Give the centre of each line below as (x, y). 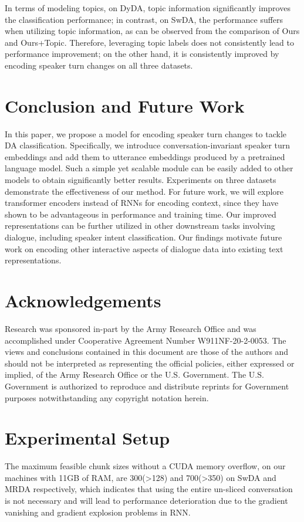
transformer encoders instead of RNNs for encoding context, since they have (142, 203)
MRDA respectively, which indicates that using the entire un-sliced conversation (149, 489)
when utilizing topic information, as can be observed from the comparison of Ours (152, 31)
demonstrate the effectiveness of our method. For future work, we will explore (144, 191)
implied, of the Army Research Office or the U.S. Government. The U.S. (134, 374)
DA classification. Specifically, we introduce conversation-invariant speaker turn (148, 145)
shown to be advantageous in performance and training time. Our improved (141, 214)
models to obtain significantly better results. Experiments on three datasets (141, 180)
